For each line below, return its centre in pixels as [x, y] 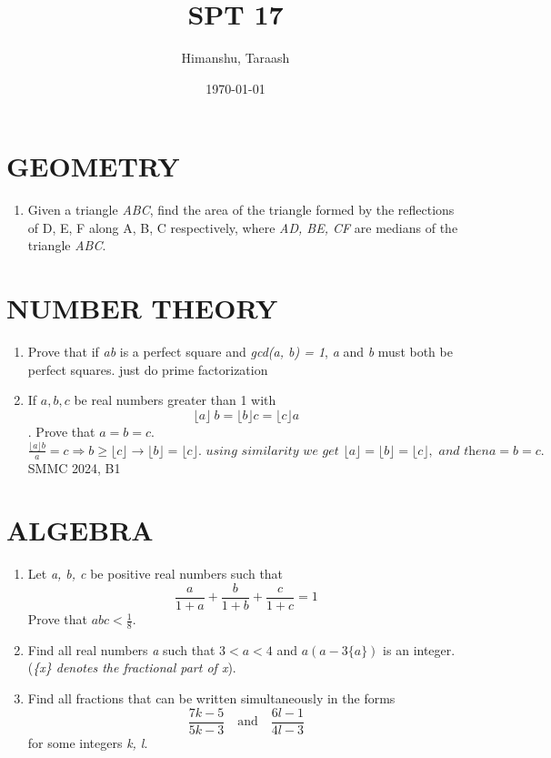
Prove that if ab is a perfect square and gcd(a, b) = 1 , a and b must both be [240, 352]
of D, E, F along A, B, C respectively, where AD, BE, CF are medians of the [243, 227]
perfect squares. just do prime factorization [148, 369]
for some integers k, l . [88, 742]
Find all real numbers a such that [121, 649]
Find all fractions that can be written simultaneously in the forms [211, 698]
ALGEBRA [80, 530]
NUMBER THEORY [142, 308]
